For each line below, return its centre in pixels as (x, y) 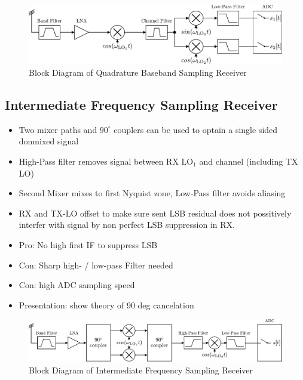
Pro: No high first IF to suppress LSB (88, 244)
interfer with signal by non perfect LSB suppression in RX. (127, 225)
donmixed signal (49, 141)
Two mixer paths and (58, 129)
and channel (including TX (249, 161)
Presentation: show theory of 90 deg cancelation (106, 305)
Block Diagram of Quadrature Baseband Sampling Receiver (138, 72)
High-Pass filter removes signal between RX (99, 161)
